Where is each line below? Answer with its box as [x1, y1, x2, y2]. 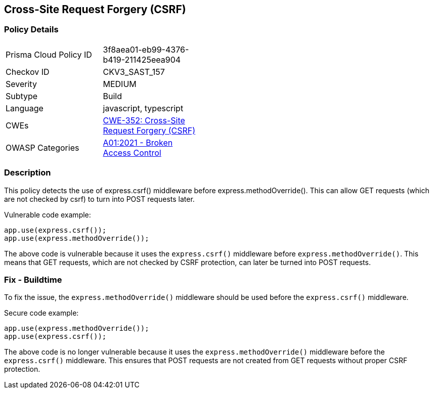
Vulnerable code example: [4, 210, 91, 219]
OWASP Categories [6, 142, 79, 153]
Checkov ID [6, 66, 50, 77]
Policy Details [4, 24, 59, 35]
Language [6, 103, 44, 113]
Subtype [6, 91, 38, 101]
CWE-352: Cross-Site [103, 115, 185, 125]
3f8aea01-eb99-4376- [103, 44, 189, 55]
